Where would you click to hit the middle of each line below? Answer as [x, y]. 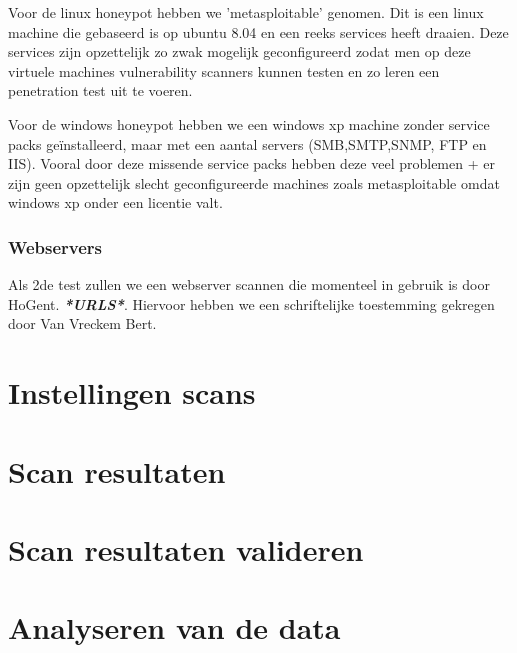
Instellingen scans [132, 392]
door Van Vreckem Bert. [82, 323]
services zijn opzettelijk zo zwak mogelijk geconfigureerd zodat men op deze [239, 51]
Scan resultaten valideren [186, 548]
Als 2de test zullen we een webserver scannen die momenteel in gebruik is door [249, 284]
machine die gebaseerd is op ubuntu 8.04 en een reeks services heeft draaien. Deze [258, 31]
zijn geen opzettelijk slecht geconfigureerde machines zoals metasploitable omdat [254, 182]
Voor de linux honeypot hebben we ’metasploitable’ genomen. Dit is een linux [246, 12]
